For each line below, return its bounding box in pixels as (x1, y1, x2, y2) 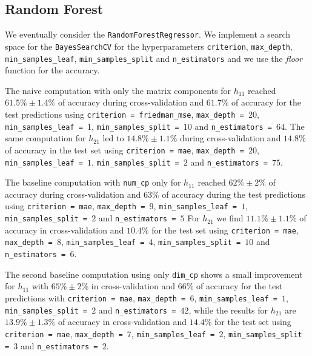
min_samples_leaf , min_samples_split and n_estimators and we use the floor (5, 52, 303, 64)
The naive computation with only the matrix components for (5, 84, 231, 96)
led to (102, 132, 124, 144)
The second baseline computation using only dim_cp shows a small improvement (5, 267, 303, 280)
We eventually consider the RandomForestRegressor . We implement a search (5, 28, 290, 41)
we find (216, 212, 244, 224)
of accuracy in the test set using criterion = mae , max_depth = (5, 143, 244, 156)
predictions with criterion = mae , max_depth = (5, 291, 186, 304)
